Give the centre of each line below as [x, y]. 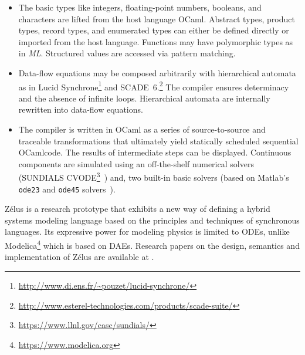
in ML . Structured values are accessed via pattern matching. [127, 53]
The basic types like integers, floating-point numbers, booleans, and [140, 7]
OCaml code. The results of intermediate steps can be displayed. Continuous [155, 152]
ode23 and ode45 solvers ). [67, 189]
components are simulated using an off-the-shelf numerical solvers [136, 163]
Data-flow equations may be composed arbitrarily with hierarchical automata [157, 72]
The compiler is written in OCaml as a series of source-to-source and [142, 129]
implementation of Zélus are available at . [79, 257]
